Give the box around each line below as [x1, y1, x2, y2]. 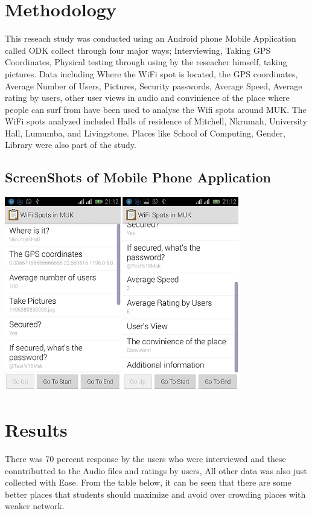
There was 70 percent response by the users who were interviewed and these [5, 452, 286, 464]
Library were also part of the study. [5, 138, 136, 151]
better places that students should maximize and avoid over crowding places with [5, 487, 306, 500]
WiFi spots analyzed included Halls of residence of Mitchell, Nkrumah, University [5, 115, 307, 127]
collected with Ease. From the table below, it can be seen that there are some [5, 476, 291, 489]
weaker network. [5, 500, 65, 512]
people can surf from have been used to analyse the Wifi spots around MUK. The [5, 103, 307, 115]
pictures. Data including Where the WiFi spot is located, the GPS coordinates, [5, 67, 298, 80]
